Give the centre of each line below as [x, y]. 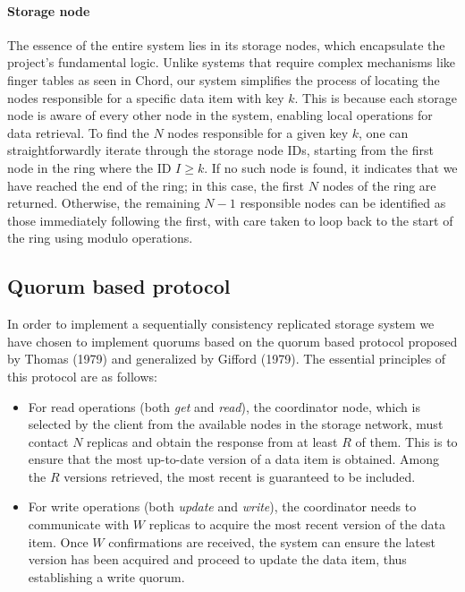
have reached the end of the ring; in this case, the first [156, 185]
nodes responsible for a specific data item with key [146, 97]
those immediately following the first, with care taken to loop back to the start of [230, 220]
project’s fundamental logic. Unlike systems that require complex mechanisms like [232, 62]
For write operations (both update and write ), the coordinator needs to [222, 506]
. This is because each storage [376, 97]
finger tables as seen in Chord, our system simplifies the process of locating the [224, 79]
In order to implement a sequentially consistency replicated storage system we [221, 324]
